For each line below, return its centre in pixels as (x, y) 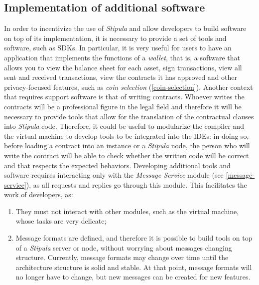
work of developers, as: (39, 194)
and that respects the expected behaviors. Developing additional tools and (117, 165)
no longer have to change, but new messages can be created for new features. (133, 277)
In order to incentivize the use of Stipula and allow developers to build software (125, 28)
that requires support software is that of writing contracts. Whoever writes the (124, 97)
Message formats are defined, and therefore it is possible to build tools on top (134, 238)
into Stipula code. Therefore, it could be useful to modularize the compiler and (124, 126)
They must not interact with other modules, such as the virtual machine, (127, 211)
